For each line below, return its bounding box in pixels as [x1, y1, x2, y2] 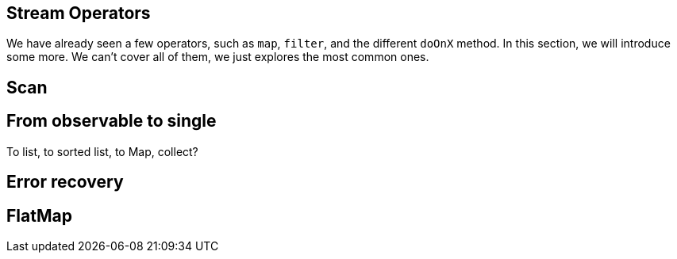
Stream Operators [6, 3, 151, 23]
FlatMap [6, 205, 72, 226]
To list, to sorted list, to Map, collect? [6, 144, 198, 158]
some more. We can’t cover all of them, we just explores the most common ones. [6, 50, 429, 64]
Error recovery [6, 172, 124, 192]
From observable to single [6, 111, 217, 131]
